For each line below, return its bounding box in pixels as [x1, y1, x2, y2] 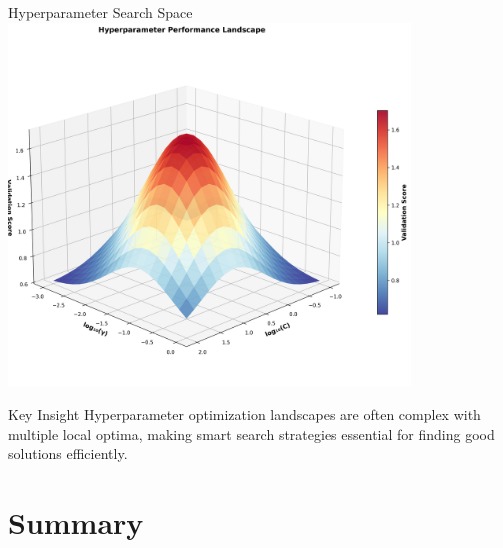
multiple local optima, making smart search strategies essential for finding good [8, 423, 495, 444]
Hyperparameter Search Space [8, 2, 193, 22]
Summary [8, 501, 144, 542]
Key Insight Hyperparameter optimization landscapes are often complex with [8, 404, 481, 424]
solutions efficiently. [8, 443, 128, 464]
